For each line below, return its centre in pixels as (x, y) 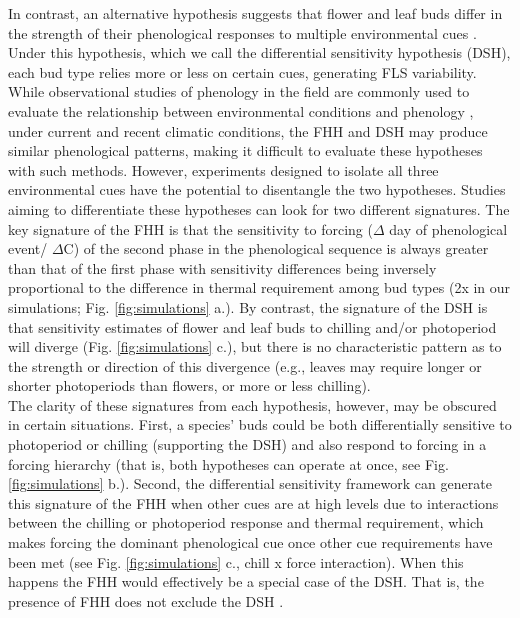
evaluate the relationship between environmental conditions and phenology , (241, 110)
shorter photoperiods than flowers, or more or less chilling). (189, 385)
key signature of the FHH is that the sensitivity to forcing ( (190, 228)
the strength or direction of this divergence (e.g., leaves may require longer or (245, 365)
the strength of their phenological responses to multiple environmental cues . (242, 32)
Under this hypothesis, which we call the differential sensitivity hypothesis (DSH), (259, 52)
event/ (28, 248)
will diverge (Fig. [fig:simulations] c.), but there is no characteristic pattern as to (255, 346)
